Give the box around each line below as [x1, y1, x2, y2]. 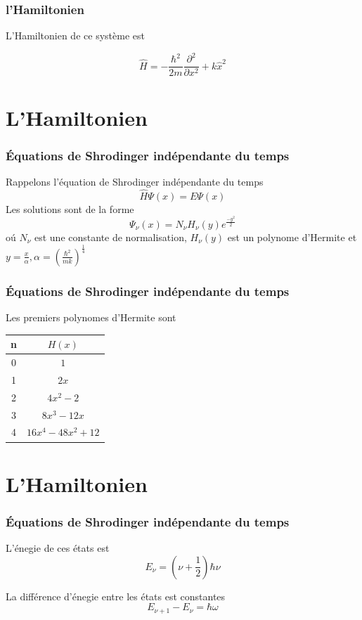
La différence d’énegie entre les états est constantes [6, 588, 226, 603]
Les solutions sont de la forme [6, 201, 134, 216]
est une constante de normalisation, [34, 230, 187, 244]
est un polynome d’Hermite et [227, 230, 357, 244]
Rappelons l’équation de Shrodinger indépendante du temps [6, 174, 264, 188]
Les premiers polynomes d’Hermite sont [6, 310, 176, 325]
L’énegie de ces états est [6, 541, 110, 555]
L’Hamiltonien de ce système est [6, 28, 145, 43]
